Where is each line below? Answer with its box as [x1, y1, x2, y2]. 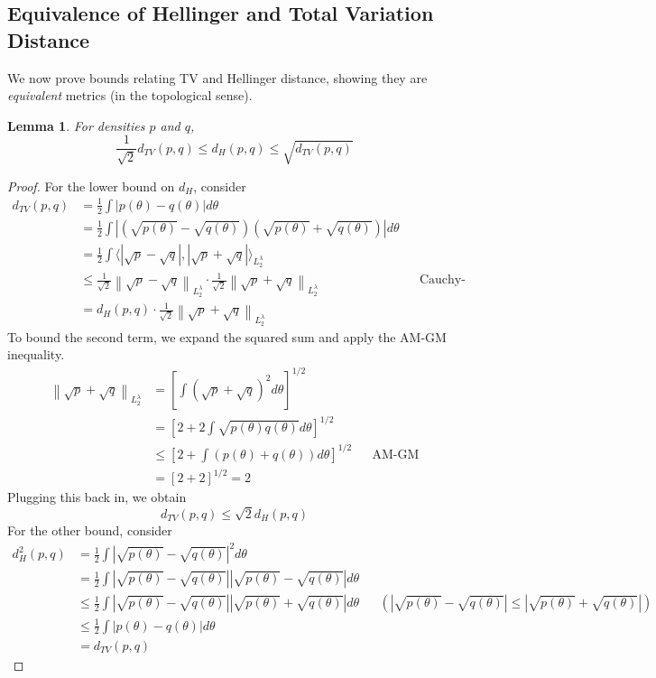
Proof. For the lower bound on [7, 176, 175, 195]
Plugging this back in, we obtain [7, 488, 187, 506]
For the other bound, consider [7, 520, 172, 539]
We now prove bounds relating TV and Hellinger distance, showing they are [7, 68, 428, 87]
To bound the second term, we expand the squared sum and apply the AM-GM [7, 327, 447, 346]
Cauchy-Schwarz [419, 274, 466, 287]
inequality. [7, 345, 65, 364]
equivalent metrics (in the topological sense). [7, 86, 253, 105]
